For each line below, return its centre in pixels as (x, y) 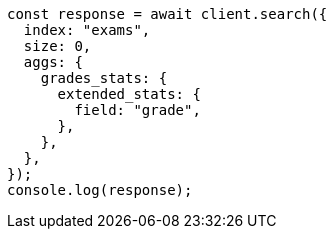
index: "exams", (87, 30)
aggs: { (53, 62)
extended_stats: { (129, 94)
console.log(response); (100, 190)
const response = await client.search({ (167, 14)
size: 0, (57, 46)
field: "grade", (137, 110)
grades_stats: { (104, 78)
